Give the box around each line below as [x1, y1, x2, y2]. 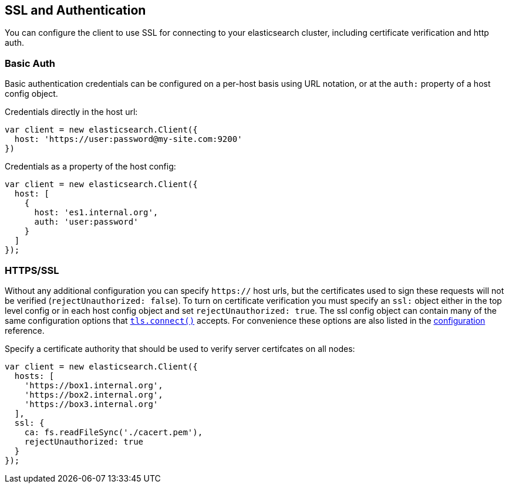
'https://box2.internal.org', [24, 389, 163, 399]
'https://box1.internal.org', [24, 380, 163, 390]
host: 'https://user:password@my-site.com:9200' [14, 134, 242, 144]
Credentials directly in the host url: [5, 107, 138, 117]
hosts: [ [14, 371, 55, 381]
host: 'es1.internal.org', [34, 208, 159, 218]
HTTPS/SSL [5, 264, 59, 276]
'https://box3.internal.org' [24, 399, 159, 409]
